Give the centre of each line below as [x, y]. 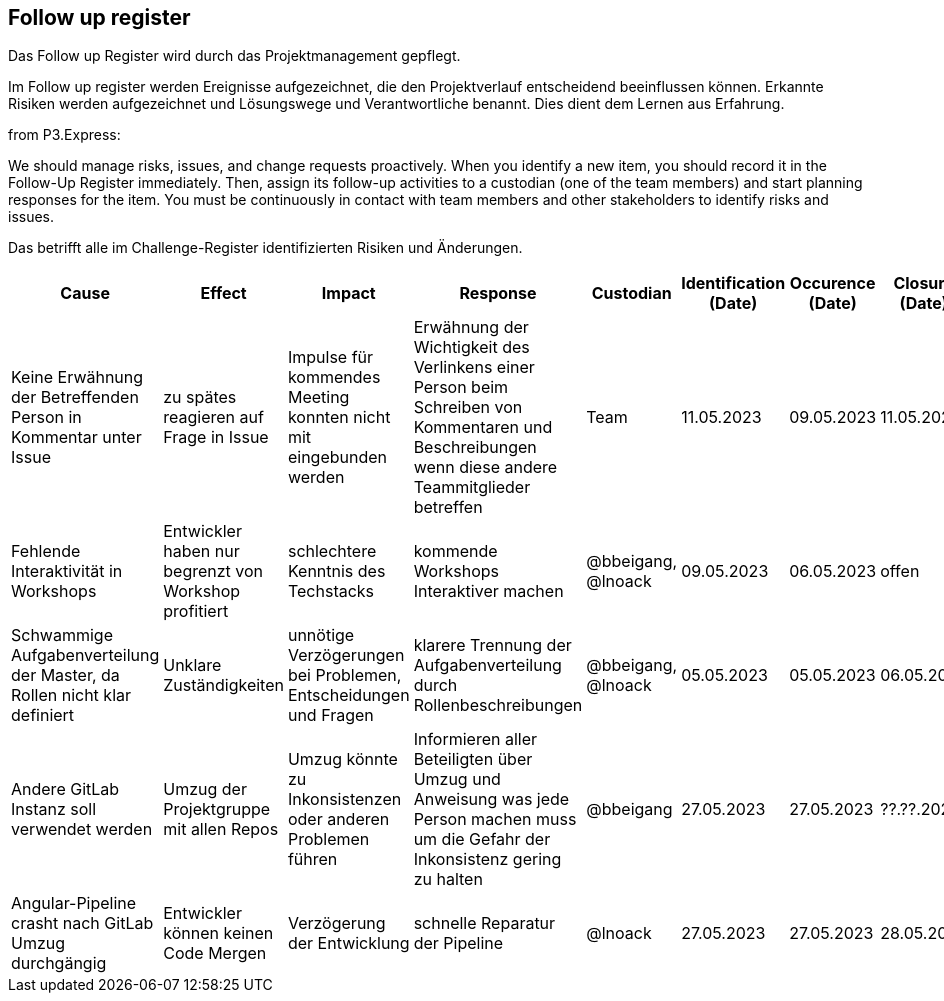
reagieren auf [213, 417]
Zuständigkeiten [223, 685]
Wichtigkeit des [471, 347]
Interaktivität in [67, 571]
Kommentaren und [483, 427]
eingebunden [337, 457]
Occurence [832, 283]
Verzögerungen [346, 655]
